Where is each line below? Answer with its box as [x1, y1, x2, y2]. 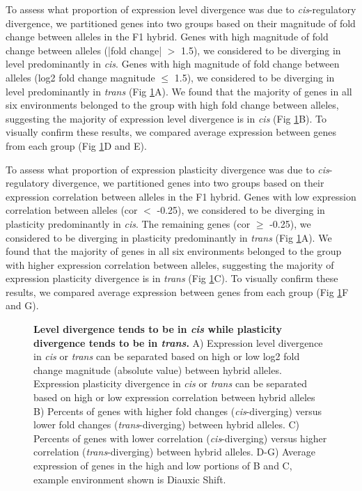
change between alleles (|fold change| [6, 42, 162, 57]
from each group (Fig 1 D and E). [6, 138, 147, 153]
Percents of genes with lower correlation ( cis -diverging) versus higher [33, 430, 327, 445]
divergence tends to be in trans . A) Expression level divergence [33, 335, 323, 350]
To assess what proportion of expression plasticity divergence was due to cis [6, 162, 329, 176]
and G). [6, 298, 39, 313]
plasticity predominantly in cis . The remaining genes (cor [6, 216, 251, 231]
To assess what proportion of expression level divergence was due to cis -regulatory [6, 2, 356, 16]
